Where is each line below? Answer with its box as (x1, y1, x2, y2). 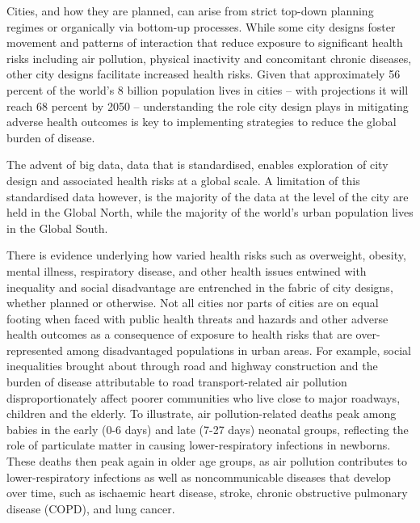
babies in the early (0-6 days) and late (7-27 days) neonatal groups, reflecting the (6, 420, 409, 437)
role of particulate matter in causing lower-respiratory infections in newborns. (6, 437, 391, 453)
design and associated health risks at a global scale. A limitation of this (6, 171, 360, 188)
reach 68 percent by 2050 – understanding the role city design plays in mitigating (6, 97, 409, 114)
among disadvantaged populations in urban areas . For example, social (66, 341, 411, 358)
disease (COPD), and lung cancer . (6, 500, 175, 517)
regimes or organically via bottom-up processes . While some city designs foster (6, 18, 396, 35)
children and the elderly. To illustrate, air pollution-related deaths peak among (6, 405, 397, 422)
